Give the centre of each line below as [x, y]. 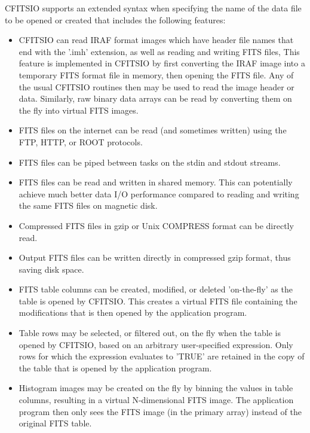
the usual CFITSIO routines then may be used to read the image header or [156, 86]
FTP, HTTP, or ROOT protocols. [81, 141]
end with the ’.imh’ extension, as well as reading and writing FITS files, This [159, 51]
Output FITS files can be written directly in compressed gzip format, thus [155, 257]
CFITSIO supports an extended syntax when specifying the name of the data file [153, 8]
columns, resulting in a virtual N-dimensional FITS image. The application [156, 400]
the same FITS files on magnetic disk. [88, 205]
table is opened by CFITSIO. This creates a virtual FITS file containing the [158, 301]
